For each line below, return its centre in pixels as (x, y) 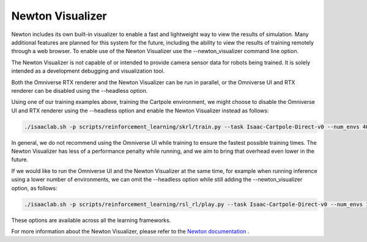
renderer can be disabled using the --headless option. (80, 90)
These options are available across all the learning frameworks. (91, 220)
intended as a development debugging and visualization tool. (88, 71)
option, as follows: (34, 188)
